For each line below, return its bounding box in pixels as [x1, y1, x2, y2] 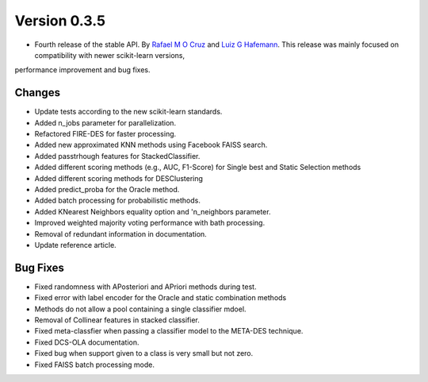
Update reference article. [34, 240, 117, 249]
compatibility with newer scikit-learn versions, [34, 50, 185, 60]
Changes [14, 86, 61, 99]
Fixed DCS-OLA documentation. [34, 338, 139, 347]
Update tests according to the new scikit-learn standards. [34, 107, 223, 117]
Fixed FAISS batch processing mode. [34, 360, 155, 369]
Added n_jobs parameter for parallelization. [34, 118, 177, 127]
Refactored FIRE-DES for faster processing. [34, 129, 177, 139]
